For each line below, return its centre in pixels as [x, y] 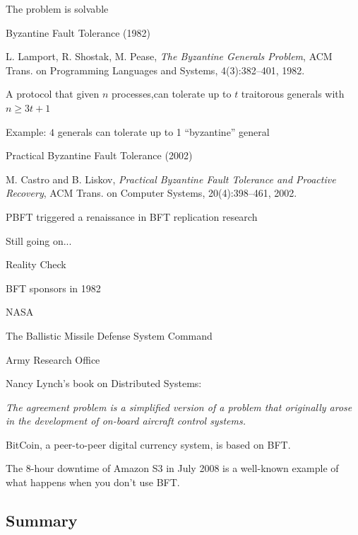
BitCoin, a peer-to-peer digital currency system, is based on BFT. [148, 444]
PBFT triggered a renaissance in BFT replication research [132, 216]
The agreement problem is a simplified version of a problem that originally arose [179, 407]
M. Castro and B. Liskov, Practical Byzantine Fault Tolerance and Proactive [171, 179]
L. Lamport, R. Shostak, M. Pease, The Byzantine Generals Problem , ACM [169, 56]
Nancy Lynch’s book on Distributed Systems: [104, 383]
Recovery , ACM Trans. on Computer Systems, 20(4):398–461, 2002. [151, 193]
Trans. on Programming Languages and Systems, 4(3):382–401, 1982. [155, 70]
